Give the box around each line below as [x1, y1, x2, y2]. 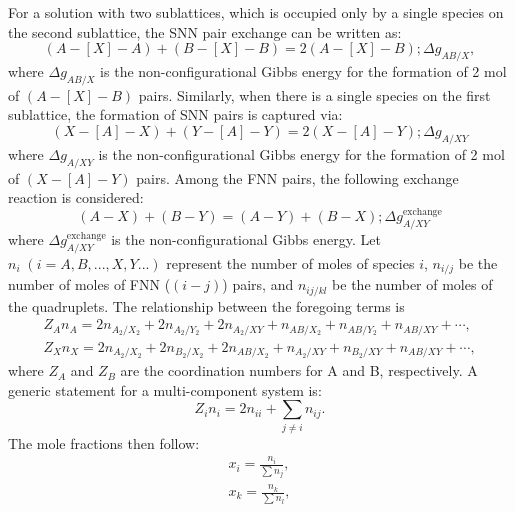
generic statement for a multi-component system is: [8, 379, 322, 400]
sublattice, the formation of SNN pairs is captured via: [8, 104, 343, 125]
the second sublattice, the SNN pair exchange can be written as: [8, 21, 402, 42]
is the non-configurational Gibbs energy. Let [111, 228, 381, 249]
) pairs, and [222, 274, 294, 295]
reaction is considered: [8, 187, 144, 208]
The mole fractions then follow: [8, 432, 200, 453]
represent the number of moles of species [166, 252, 415, 273]
